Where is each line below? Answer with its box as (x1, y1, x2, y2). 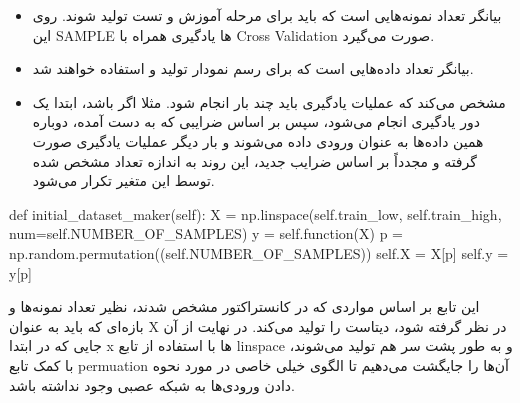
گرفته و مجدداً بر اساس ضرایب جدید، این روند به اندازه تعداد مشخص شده (32, 150, 477, 171)
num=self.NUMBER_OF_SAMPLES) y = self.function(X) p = (9, 223, 403, 244)
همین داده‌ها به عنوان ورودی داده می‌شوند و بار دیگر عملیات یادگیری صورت (32, 130, 484, 151)
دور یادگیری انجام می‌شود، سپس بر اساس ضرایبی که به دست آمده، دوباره (32, 111, 480, 132)
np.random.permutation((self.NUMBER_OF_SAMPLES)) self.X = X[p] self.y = (9, 242, 509, 263)
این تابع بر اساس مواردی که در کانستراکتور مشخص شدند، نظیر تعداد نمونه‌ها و (9, 296, 480, 317)
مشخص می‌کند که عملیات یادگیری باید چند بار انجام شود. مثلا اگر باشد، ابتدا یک (32, 91, 506, 112)
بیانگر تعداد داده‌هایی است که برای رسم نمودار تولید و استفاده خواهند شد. (32, 58, 474, 79)
